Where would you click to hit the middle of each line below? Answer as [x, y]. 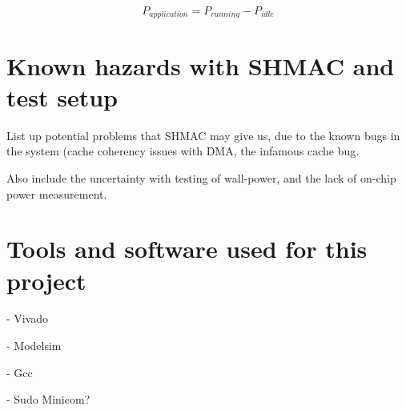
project [46, 280]
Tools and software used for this [187, 249]
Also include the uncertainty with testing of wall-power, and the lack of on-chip [201, 177]
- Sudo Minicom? [48, 399]
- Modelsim [34, 346]
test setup [62, 96]
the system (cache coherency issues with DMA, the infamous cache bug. [183, 151]
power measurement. [57, 193]
